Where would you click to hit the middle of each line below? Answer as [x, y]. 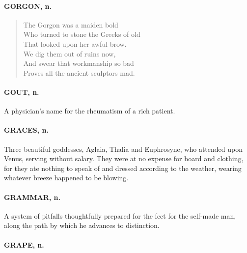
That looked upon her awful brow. [75, 43]
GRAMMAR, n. [32, 197]
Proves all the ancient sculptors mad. [79, 72]
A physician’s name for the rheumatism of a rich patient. [90, 111]
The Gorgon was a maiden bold [71, 24]
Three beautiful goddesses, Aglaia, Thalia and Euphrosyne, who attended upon [123, 149]
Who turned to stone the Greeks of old [82, 34]
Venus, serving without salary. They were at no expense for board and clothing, [124, 158]
